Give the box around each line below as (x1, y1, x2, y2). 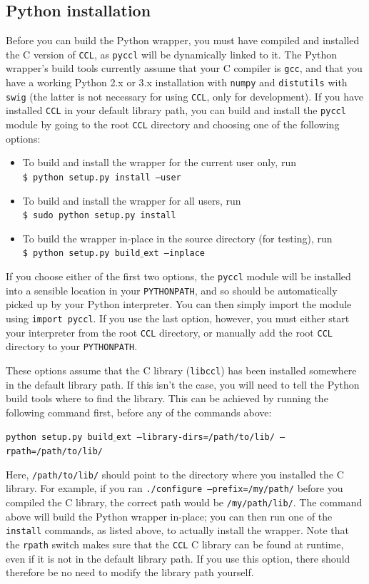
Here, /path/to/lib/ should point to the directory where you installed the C (6, 466, 344, 481)
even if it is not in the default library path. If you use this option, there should (6, 550, 350, 565)
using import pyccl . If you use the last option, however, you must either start (6, 310, 350, 325)
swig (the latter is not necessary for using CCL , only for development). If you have (6, 88, 363, 103)
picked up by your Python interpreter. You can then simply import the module (6, 297, 352, 312)
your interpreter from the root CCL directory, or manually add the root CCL (6, 324, 333, 339)
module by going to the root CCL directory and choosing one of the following (6, 117, 340, 132)
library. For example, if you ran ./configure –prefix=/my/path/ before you (6, 481, 343, 496)
